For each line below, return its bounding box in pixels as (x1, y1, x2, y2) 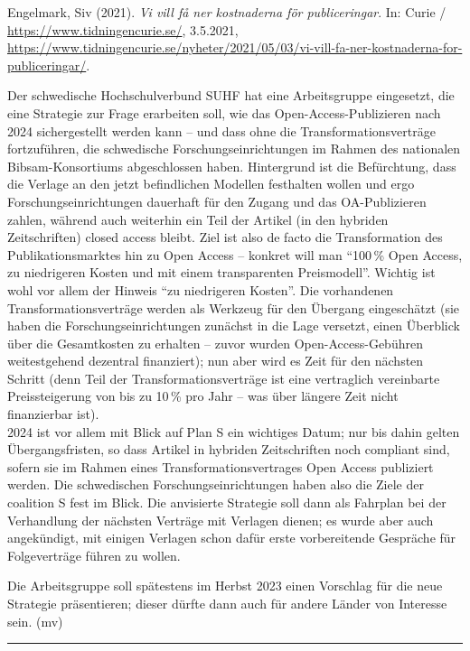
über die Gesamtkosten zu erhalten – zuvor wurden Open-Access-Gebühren (7, 333, 423, 352)
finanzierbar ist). (7, 405, 99, 423)
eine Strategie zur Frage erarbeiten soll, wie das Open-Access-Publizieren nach (7, 103, 441, 122)
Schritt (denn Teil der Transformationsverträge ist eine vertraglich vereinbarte (7, 368, 440, 387)
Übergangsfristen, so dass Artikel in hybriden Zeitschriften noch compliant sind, (7, 440, 450, 459)
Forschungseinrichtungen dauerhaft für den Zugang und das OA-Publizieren (7, 191, 427, 210)
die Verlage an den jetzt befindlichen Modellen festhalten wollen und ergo (7, 174, 415, 193)
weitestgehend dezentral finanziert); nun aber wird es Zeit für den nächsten (7, 351, 424, 370)
